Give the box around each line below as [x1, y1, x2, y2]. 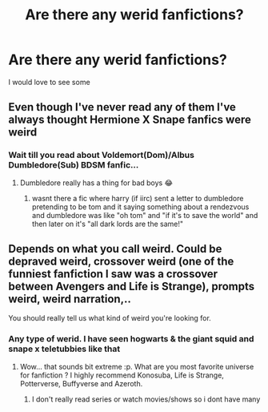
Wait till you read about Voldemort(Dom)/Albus [8, 150, 194, 161]
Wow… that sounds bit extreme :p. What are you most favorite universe [19, 362, 254, 371]
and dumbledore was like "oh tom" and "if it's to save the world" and [31, 210, 258, 220]
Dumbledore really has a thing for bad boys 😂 [19, 178, 174, 188]
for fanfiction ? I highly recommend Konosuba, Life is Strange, [19, 370, 224, 380]
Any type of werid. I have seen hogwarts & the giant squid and [8, 333, 254, 345]
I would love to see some [8, 77, 90, 87]
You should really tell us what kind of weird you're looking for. [8, 313, 212, 323]
